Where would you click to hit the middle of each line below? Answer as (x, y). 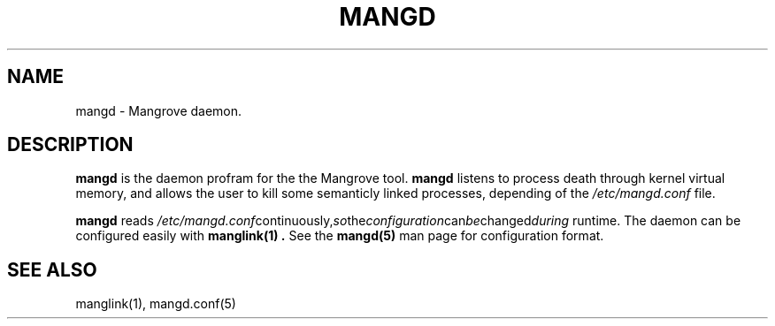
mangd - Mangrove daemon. (159, 110)
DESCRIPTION (70, 145)
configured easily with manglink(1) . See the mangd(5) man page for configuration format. (340, 236)
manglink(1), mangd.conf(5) (156, 304)
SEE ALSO (52, 269)
